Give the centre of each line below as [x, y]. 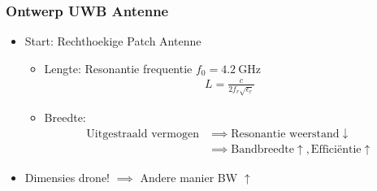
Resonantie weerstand [285, 135]
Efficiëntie [336, 150]
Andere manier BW [189, 177]
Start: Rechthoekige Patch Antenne [113, 41]
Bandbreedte [262, 150]
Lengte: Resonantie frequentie [118, 68]
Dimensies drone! [67, 177]
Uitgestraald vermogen [143, 135]
